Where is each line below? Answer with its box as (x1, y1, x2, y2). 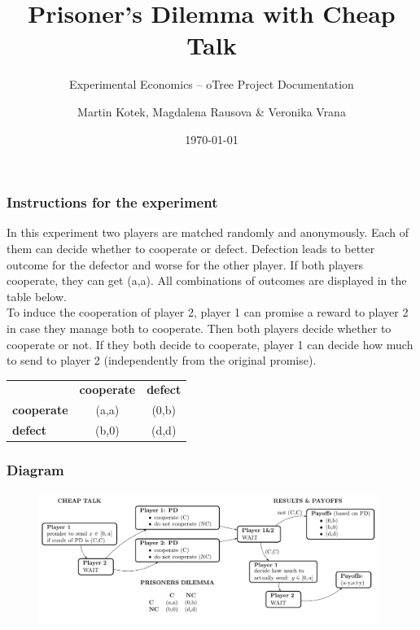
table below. (7, 287, 67, 304)
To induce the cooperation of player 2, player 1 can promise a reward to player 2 (7, 304, 409, 321)
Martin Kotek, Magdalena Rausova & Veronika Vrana (77, 103, 346, 120)
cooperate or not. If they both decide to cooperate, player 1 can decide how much (7, 335, 413, 352)
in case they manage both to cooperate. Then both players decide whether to (7, 319, 392, 336)
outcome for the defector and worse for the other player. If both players (7, 256, 363, 273)
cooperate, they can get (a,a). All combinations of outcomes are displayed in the (7, 272, 407, 289)
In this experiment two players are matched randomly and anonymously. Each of (7, 224, 409, 241)
